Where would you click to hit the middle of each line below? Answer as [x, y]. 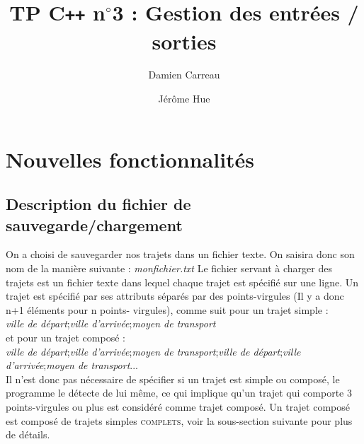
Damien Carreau [184, 75]
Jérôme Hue [184, 99]
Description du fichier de [98, 204]
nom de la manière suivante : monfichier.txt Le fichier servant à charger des [169, 268]
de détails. [28, 434]
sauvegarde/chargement [94, 224]
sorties [184, 41]
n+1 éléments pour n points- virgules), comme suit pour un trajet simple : [167, 309]
